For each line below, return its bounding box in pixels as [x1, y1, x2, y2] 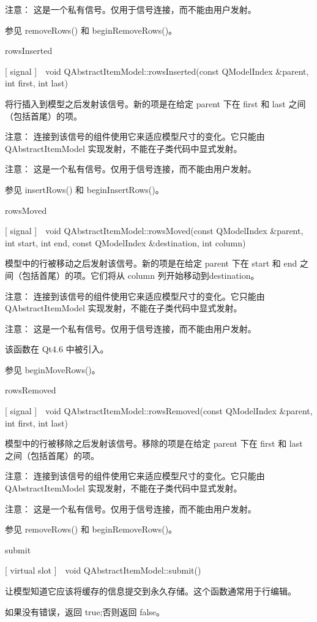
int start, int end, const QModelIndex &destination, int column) [5, 236, 246, 249]
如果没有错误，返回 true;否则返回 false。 [5, 605, 165, 618]
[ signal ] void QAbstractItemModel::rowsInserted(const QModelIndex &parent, [5, 64, 309, 77]
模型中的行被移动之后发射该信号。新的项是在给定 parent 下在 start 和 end [5, 257, 297, 270]
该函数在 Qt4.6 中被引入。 [5, 343, 109, 355]
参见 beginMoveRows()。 [5, 363, 100, 376]
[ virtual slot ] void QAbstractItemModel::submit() [5, 564, 201, 577]
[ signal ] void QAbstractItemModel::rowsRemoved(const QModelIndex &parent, [5, 404, 313, 417]
